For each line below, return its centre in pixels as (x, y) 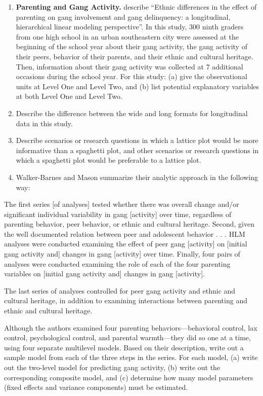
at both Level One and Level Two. (69, 96)
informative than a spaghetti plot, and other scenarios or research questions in (137, 150)
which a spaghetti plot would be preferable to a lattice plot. (108, 160)
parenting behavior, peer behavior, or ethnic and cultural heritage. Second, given (129, 224)
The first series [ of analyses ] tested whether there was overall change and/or (122, 204)
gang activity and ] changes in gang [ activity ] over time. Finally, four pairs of (122, 254)
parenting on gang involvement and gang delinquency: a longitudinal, (123, 16)
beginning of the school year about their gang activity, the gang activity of (131, 46)
